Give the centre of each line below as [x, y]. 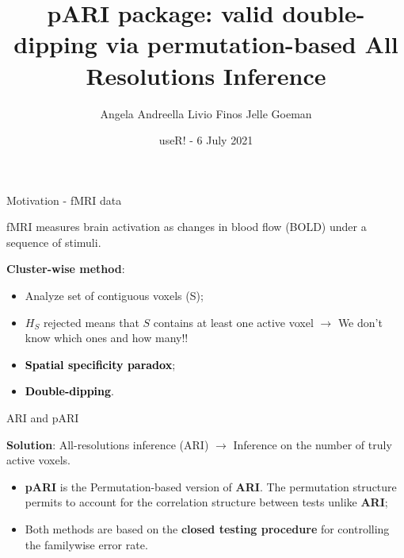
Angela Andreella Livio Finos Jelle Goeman [206, 113]
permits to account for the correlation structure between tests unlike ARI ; [206, 502]
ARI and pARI [43, 418]
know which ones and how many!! [107, 338]
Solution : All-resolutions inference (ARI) [108, 444]
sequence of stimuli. [54, 242]
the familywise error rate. [86, 544]
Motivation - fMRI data [64, 200]
